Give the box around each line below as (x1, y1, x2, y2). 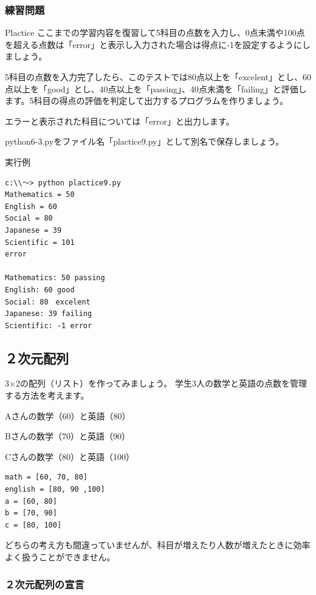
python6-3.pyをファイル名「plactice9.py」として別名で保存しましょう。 (5, 135, 284, 148)
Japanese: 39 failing (5, 309, 92, 318)
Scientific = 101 (5, 238, 75, 247)
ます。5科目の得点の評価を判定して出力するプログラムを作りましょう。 (5, 94, 288, 107)
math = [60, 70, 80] (5, 473, 88, 482)
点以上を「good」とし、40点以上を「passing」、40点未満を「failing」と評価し (5, 82, 307, 95)
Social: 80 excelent (5, 297, 91, 306)
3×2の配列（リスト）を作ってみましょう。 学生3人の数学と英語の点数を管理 (5, 377, 307, 390)
